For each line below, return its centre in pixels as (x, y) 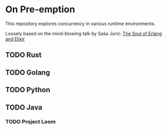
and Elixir (15, 39)
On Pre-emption (40, 9)
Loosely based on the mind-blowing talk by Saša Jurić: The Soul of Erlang (84, 33)
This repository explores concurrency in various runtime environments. (80, 24)
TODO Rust (24, 55)
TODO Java (24, 107)
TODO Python (28, 90)
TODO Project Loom (31, 122)
